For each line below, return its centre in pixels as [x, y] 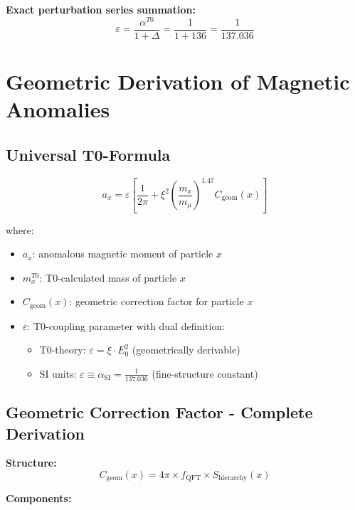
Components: [39, 498]
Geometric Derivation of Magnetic [178, 81]
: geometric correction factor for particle [157, 301]
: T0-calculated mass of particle [108, 277]
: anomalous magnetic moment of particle [123, 254]
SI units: [58, 373]
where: [20, 229]
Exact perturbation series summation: [101, 9]
